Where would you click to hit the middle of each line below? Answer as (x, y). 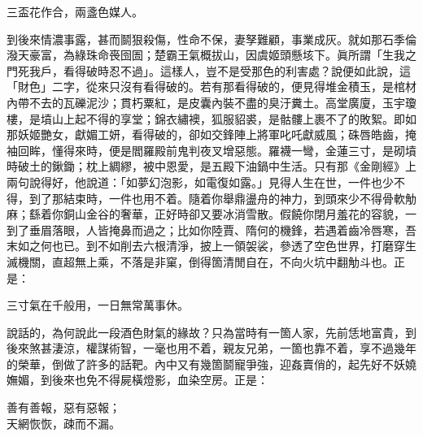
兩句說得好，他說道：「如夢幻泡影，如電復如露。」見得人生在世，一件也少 (200, 182)
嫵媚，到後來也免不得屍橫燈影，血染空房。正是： (137, 380)
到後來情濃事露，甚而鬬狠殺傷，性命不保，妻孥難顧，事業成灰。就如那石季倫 (211, 39)
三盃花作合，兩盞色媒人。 (75, 11)
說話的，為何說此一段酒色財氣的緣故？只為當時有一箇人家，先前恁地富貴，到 (211, 332)
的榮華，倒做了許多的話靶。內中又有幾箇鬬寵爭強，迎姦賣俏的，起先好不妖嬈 (211, 363)
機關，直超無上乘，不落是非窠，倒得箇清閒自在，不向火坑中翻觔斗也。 (205, 261)
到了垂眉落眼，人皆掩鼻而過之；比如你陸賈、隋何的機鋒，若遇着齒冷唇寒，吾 (211, 229)
